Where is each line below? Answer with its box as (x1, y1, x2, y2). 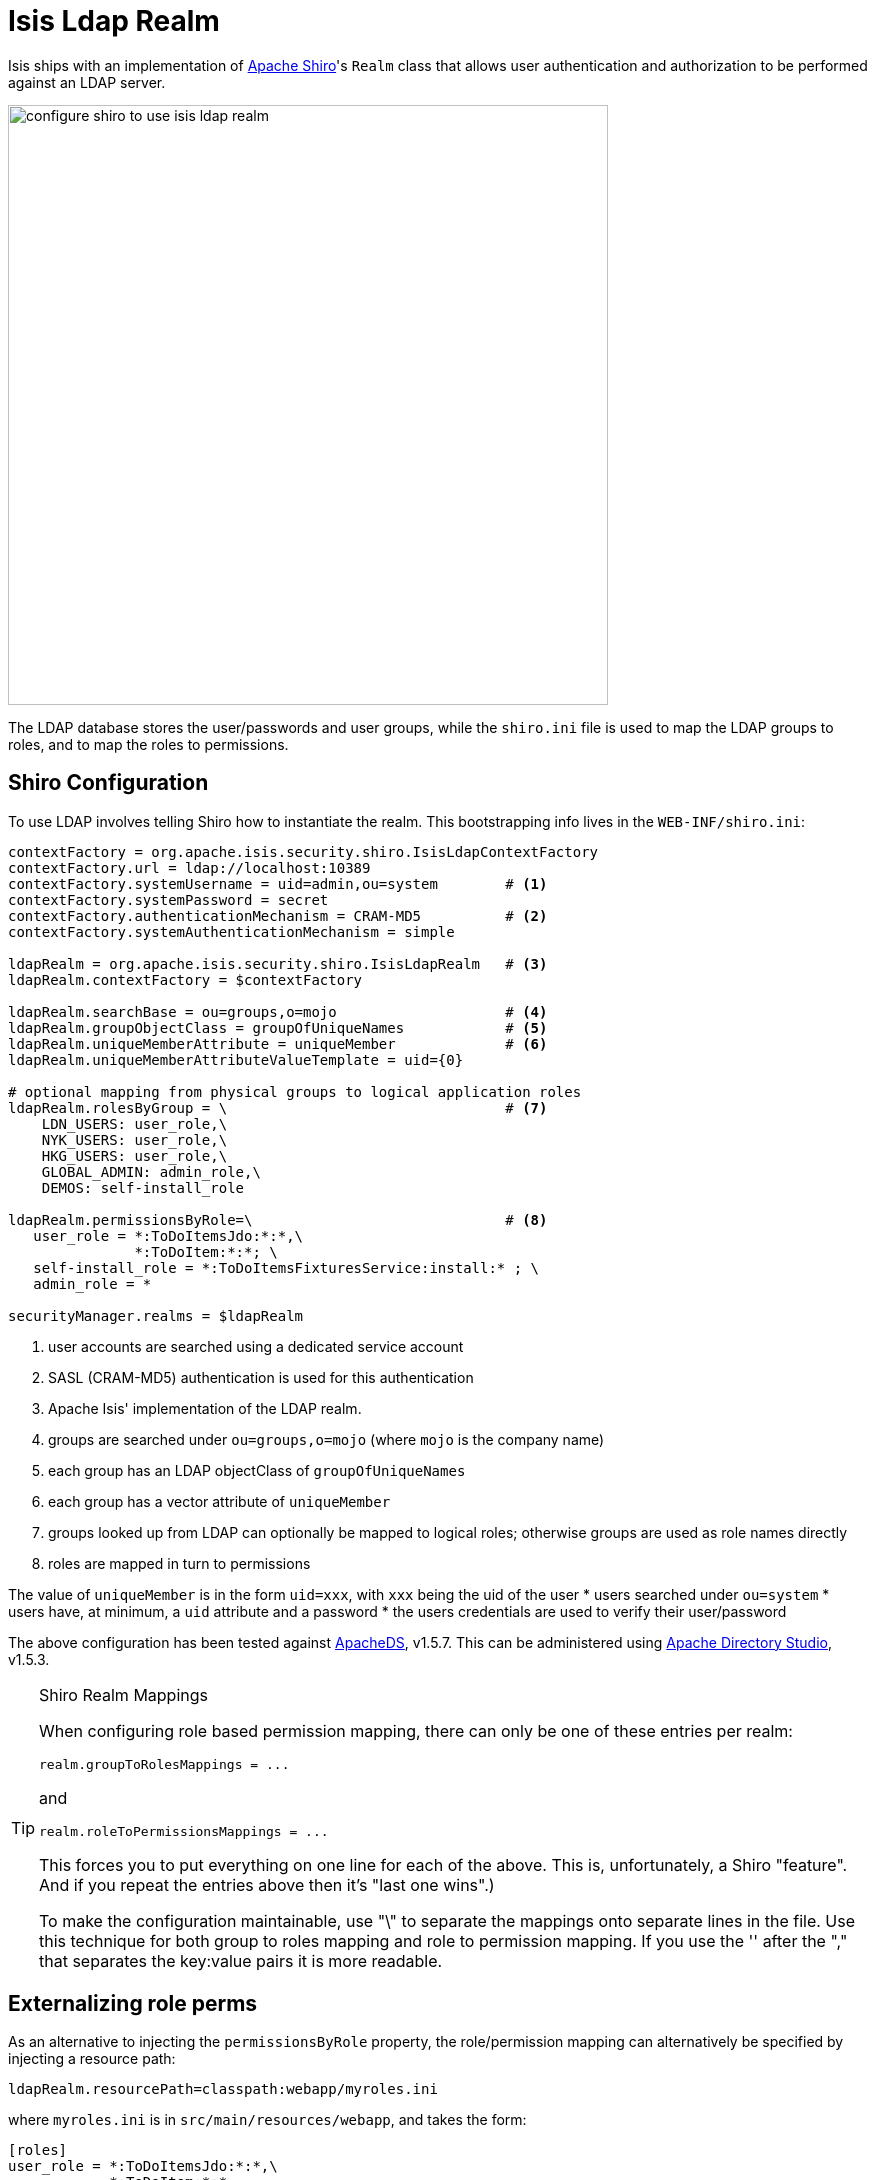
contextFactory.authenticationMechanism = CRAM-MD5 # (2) (8, 907, 548, 924)
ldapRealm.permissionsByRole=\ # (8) (8, 1211, 548, 1228)
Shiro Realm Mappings (39, 1684, 208, 1705)
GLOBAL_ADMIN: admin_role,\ (41, 1163, 261, 1180)
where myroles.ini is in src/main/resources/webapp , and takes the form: (8, 2111, 527, 2129)
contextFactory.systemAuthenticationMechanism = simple (8, 923, 455, 940)
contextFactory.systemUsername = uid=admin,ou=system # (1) (8, 875, 548, 892)
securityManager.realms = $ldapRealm (8, 1307, 304, 1324)
